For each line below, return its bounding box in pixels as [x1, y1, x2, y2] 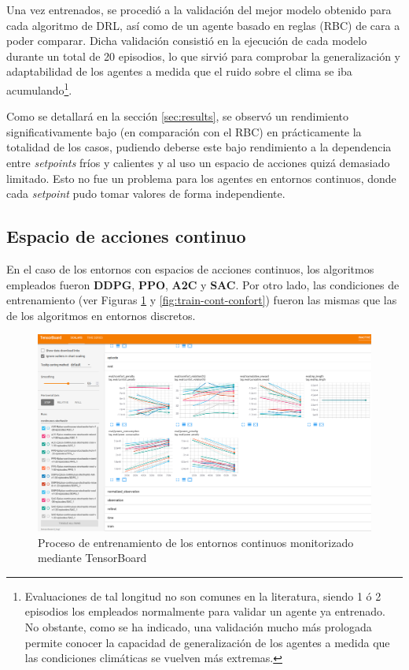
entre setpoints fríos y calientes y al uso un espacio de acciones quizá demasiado [6, 154, 390, 170]
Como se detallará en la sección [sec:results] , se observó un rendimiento [6, 108, 349, 125]
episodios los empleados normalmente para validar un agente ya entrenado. [24, 603, 385, 620]
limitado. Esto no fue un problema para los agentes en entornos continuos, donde [6, 169, 396, 186]
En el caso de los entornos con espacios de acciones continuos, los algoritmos [6, 260, 374, 277]
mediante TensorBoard [38, 549, 147, 566]
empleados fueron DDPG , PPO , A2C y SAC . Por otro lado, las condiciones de [6, 276, 400, 292]
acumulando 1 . [6, 79, 72, 98]
